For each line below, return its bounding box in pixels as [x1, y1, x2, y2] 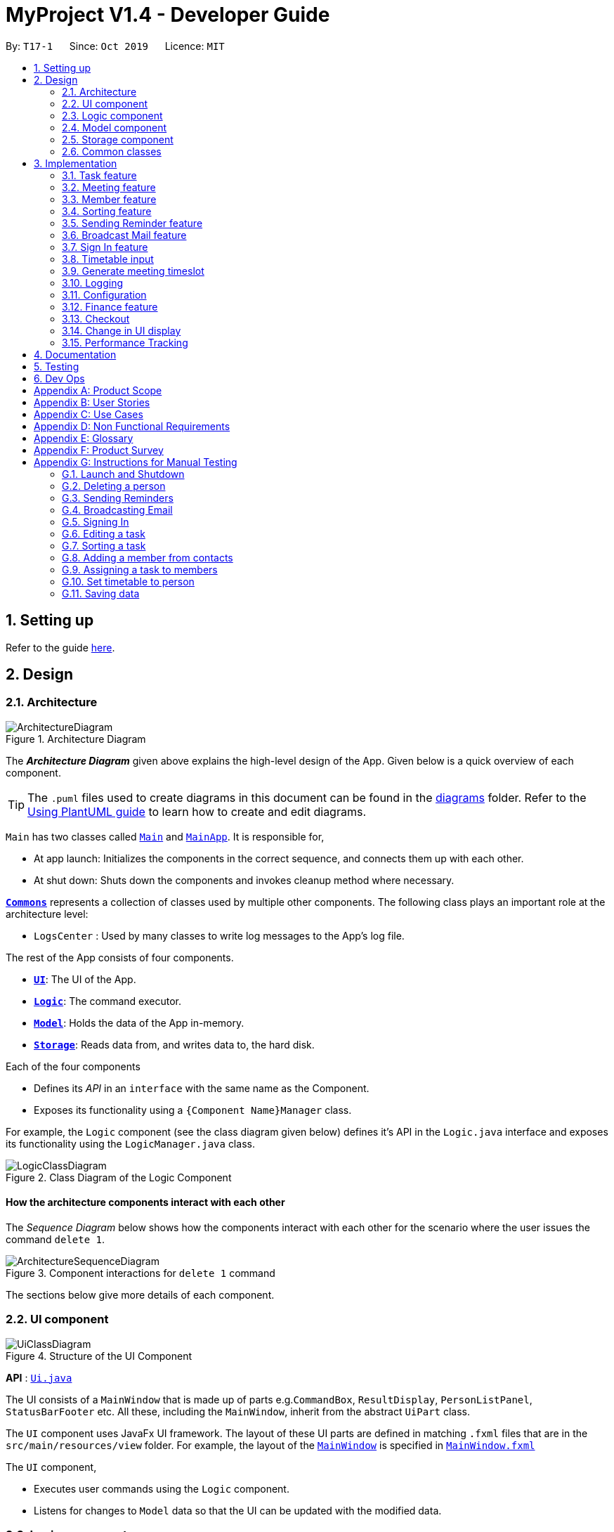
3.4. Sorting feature [62, 205, 152, 217]
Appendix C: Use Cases [34, 408, 143, 420]
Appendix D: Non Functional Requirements [34, 420, 230, 432]
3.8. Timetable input [62, 252, 154, 265]
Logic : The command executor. [34, 994, 181, 1007]
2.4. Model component [62, 121, 167, 134]
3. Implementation [34, 157, 117, 169]
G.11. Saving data [62, 587, 140, 599]
